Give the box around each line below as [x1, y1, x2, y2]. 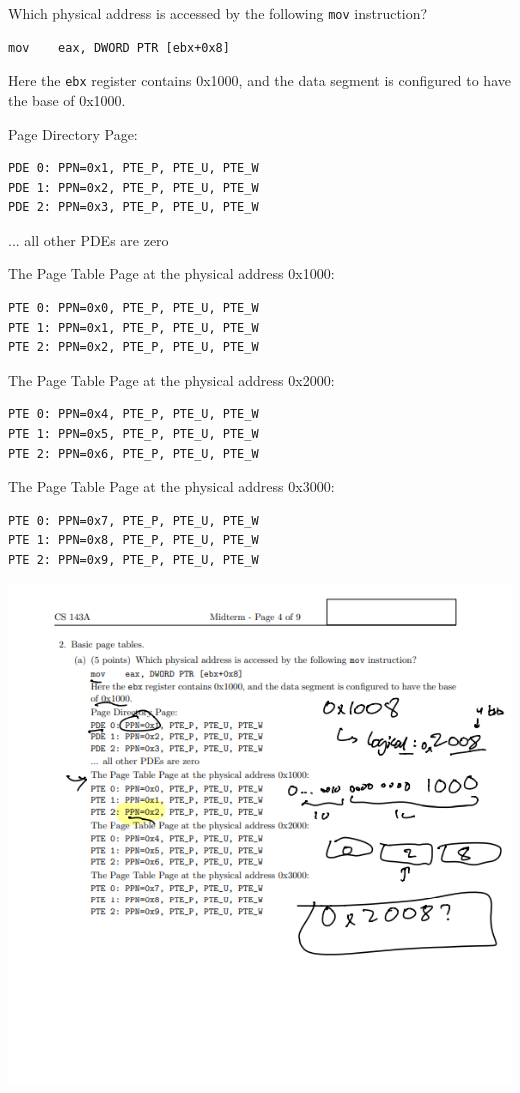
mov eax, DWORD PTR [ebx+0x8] [8, 40, 230, 55]
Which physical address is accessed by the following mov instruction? [8, 3, 428, 23]
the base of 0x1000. [8, 89, 126, 110]
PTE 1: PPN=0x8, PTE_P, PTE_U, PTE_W [8, 533, 259, 548]
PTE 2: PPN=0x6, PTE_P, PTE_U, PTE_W [8, 446, 259, 461]
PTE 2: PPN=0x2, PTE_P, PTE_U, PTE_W [8, 340, 259, 355]
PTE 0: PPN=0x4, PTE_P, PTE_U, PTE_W [8, 407, 259, 422]
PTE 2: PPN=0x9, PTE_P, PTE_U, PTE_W [8, 553, 259, 567]
